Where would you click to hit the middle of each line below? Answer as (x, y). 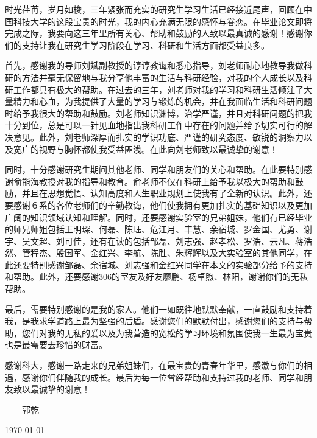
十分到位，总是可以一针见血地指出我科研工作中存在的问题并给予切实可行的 (154, 125)
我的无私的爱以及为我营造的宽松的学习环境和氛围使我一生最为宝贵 (180, 332)
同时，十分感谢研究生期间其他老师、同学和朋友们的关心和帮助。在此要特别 (154, 169)
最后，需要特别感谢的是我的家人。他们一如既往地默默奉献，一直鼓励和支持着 (158, 309)
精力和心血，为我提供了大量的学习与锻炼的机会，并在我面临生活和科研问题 (162, 101)
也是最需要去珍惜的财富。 (56, 345)
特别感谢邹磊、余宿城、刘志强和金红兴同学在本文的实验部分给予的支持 (171, 264)
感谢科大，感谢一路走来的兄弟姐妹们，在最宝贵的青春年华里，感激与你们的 (154, 365)
